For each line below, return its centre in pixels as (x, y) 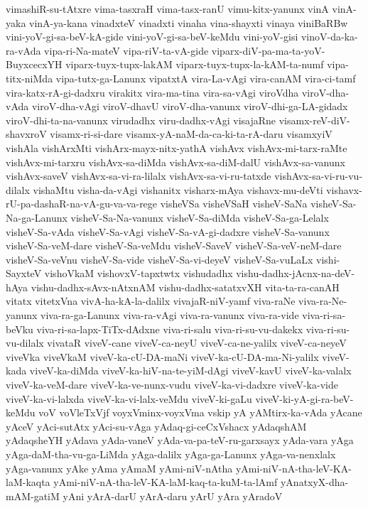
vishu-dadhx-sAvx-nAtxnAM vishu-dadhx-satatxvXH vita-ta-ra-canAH (185, 287)
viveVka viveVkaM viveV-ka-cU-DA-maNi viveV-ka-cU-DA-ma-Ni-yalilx (162, 356)
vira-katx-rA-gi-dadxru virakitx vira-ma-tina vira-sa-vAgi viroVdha (152, 92)
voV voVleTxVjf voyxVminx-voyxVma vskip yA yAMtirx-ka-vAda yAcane (200, 412)
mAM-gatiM (33, 496)
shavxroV (26, 134)
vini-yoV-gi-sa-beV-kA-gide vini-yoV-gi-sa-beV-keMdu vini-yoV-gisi (152, 37)
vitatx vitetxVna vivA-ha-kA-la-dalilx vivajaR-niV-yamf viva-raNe (151, 301)
